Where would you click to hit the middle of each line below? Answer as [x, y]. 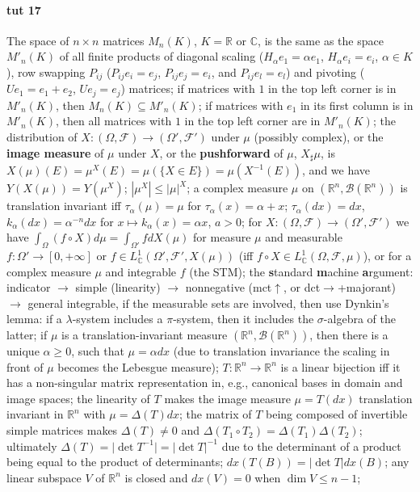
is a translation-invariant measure [145, 335]
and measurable [304, 237]
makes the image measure [227, 398]
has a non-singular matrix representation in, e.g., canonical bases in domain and [205, 383]
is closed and [156, 477]
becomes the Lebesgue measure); [138, 366]
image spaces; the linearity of [78, 398]
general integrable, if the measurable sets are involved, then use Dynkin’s [208, 303]
